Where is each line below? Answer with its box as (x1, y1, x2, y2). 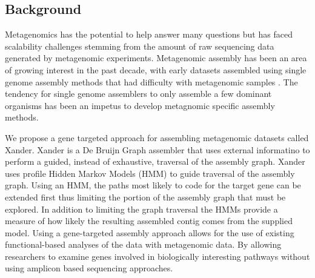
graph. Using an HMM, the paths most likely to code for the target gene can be (5, 179, 301, 191)
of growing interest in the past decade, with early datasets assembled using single (5, 63, 307, 76)
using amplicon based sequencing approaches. (5, 262, 173, 274)
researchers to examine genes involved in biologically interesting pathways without (5, 250, 310, 262)
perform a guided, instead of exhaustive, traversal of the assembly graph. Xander (5, 155, 305, 168)
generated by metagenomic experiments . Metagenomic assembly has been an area (5, 51, 307, 64)
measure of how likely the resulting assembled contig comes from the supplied (5, 214, 293, 227)
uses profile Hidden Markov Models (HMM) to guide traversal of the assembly (5, 167, 295, 179)
